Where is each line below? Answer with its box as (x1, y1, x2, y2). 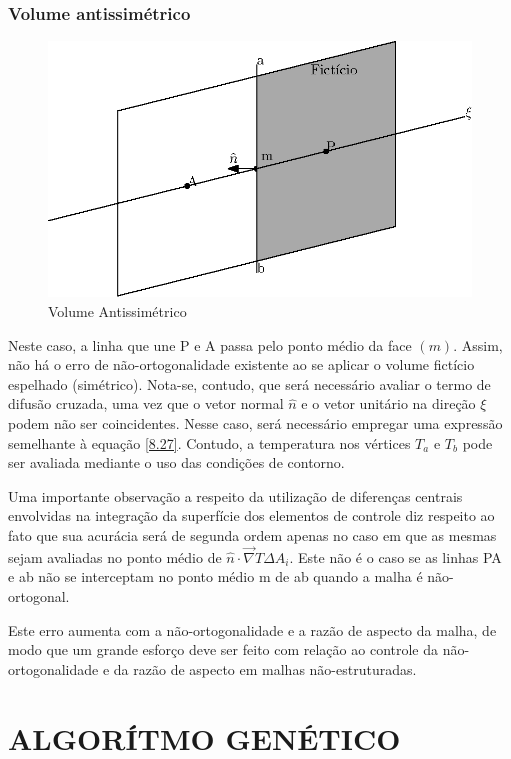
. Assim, (453, 334, 503, 355)
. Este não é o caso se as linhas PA (289, 546, 502, 567)
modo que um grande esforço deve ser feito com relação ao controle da (8, 639, 439, 660)
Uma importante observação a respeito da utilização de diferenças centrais (8, 485, 463, 506)
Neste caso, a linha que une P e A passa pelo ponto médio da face (8, 334, 412, 355)
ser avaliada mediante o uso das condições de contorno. (8, 452, 345, 473)
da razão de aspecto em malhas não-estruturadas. (113, 658, 417, 679)
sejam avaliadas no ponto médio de (8, 546, 222, 567)
